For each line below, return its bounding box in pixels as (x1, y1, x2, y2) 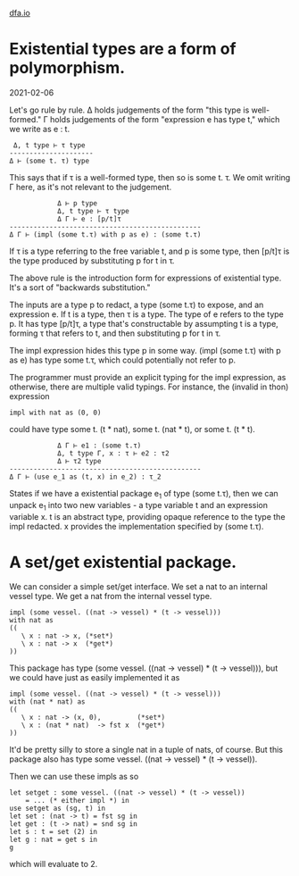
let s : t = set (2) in (9, 828, 98, 837)
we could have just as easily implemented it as (9, 672, 180, 683)
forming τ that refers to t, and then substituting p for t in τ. (9, 328, 221, 338)
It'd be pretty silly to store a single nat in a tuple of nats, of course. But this (9, 745, 284, 755)
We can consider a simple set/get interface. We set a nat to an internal (9, 581, 268, 592)
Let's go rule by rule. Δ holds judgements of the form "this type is (9, 104, 250, 115)
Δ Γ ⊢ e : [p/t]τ (56, 214, 122, 223)
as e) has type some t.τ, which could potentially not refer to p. (9, 355, 237, 365)
